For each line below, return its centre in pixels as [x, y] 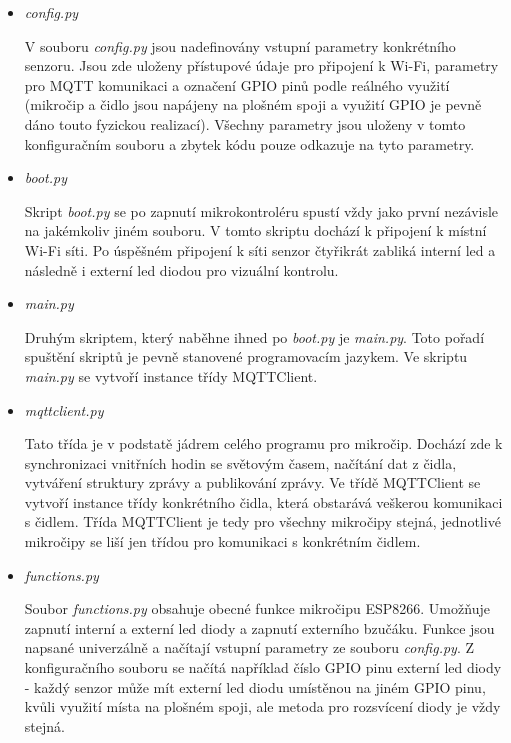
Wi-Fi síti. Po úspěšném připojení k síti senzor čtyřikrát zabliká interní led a [260, 249]
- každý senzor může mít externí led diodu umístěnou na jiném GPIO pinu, [255, 686]
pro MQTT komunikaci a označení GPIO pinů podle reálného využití [237, 84]
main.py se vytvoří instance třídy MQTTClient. [171, 375]
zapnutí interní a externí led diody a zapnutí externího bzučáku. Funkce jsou [259, 627]
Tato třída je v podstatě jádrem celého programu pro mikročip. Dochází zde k [263, 443]
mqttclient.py [64, 409]
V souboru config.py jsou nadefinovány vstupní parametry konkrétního [240, 45]
